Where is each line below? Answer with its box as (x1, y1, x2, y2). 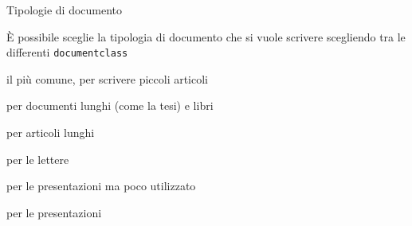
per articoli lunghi (6, 124, 95, 141)
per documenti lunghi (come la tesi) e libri (6, 97, 214, 114)
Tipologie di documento (6, 2, 123, 18)
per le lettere (6, 150, 69, 167)
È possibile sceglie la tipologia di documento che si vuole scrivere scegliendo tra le (6, 28, 406, 45)
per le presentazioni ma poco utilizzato (6, 177, 196, 194)
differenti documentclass (6, 44, 128, 60)
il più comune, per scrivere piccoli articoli (6, 70, 209, 87)
